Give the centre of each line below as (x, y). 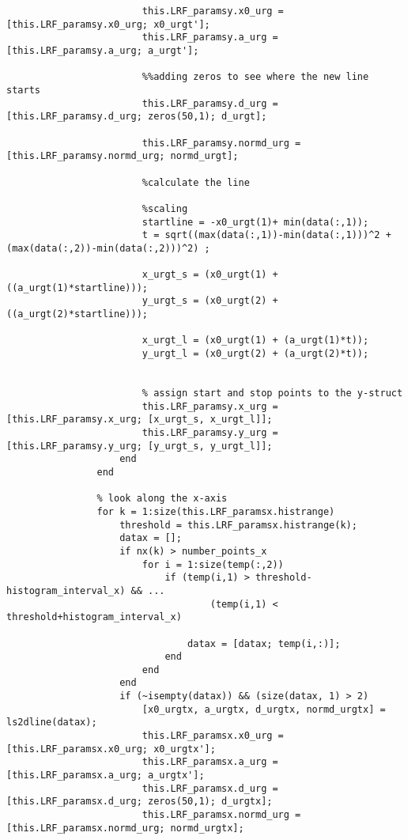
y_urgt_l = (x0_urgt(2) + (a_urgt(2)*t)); (255, 354)
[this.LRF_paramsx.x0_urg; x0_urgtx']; (111, 749)
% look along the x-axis (162, 499)
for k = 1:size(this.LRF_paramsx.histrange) (216, 511)
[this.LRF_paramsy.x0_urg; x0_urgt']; (108, 24)
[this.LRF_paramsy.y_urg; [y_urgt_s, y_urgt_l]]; (140, 446)
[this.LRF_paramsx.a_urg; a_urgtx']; (106, 776)
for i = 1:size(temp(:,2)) (213, 564)
